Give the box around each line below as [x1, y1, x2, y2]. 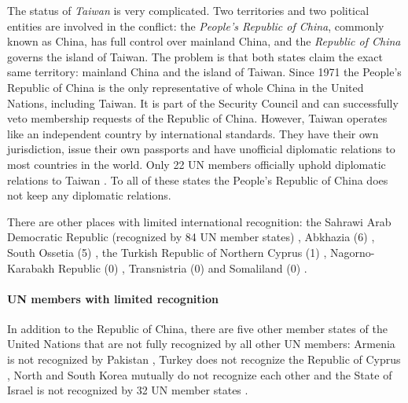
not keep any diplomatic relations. [7, 187, 171, 203]
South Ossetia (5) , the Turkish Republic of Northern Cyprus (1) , [7, 244, 327, 260]
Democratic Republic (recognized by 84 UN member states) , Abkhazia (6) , [7, 229, 375, 245]
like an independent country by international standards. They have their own [7, 125, 379, 141]
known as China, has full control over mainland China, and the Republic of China [7, 33, 401, 49]
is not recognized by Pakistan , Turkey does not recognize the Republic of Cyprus [7, 351, 401, 368]
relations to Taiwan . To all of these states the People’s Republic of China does [7, 171, 388, 188]
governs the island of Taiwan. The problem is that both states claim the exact [7, 48, 383, 64]
